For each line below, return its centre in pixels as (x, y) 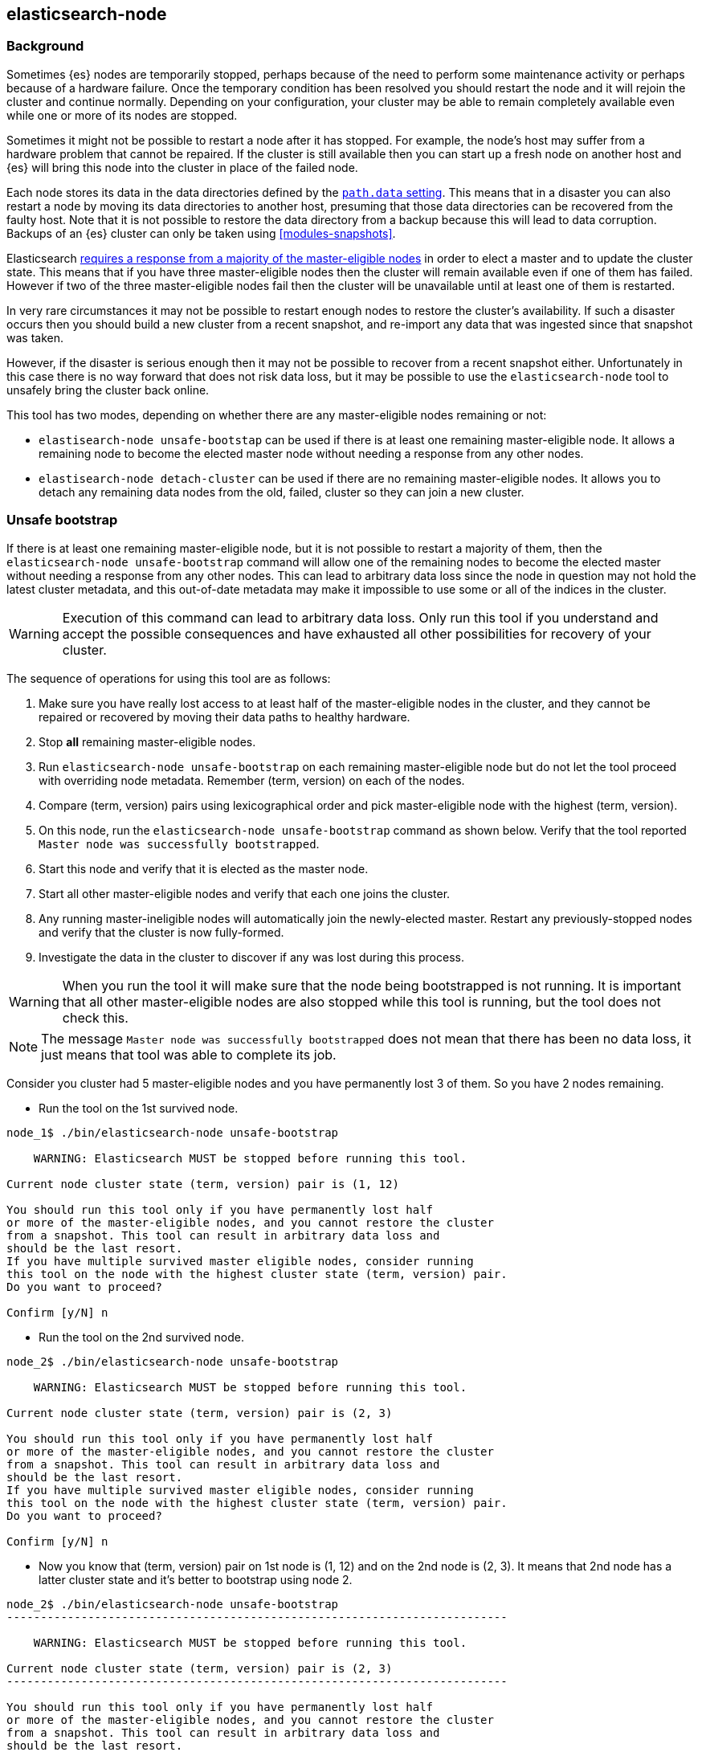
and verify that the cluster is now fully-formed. (161, 932)
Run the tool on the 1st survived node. (139, 1108)
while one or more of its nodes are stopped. (122, 115)
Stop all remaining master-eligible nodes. (147, 741)
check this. (95, 1017)
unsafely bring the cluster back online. (108, 390)
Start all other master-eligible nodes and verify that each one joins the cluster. (245, 893)
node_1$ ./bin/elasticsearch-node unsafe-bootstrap (173, 1132)
